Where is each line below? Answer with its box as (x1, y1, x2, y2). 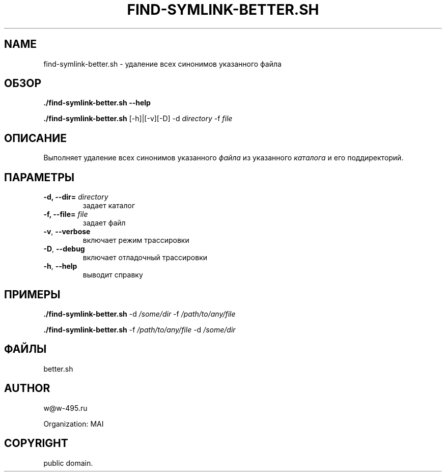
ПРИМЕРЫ (4, 288, 61, 301)
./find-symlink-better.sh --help (43, 98, 151, 107)
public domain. (43, 458, 93, 467)
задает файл (82, 218, 126, 228)
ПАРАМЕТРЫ (4, 171, 75, 184)
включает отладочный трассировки (82, 253, 208, 262)
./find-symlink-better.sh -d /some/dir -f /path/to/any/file (43, 309, 236, 318)
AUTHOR (4, 382, 50, 395)
